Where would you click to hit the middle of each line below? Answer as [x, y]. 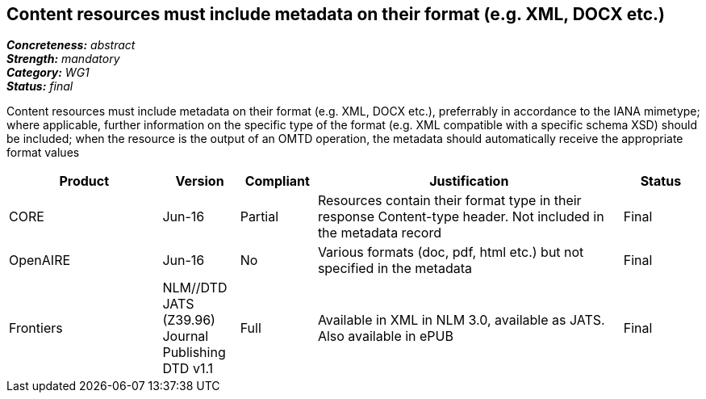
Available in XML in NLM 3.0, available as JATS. [461, 320]
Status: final [40, 86]
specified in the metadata [395, 269]
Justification [469, 181]
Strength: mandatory [63, 59]
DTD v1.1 [188, 369]
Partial [259, 217]
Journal [186, 336]
